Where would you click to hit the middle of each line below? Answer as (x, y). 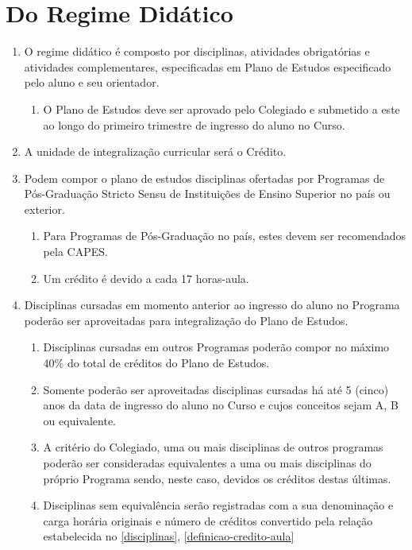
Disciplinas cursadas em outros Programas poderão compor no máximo (216, 347)
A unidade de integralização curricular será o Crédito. (155, 151)
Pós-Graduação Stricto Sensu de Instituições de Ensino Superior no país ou (207, 194)
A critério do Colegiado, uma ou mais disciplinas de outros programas (213, 447)
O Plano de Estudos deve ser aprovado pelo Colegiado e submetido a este (221, 108)
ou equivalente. (79, 420)
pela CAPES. (75, 252)
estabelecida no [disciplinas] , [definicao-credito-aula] (169, 536)
